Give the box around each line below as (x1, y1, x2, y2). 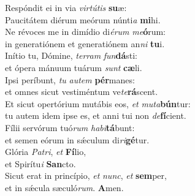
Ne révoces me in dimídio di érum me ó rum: (5, 25, 166, 38)
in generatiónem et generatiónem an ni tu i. (5, 37, 165, 50)
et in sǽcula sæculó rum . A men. (5, 181, 124, 194)
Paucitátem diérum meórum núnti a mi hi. (5, 13, 161, 26)
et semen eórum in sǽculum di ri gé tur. (5, 133, 150, 146)
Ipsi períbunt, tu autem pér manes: (5, 73, 135, 86)
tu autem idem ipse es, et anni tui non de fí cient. (5, 109, 186, 122)
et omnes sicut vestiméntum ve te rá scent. (5, 85, 158, 98)
